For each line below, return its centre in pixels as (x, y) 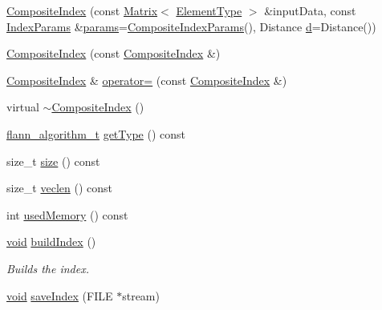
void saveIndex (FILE (60, 295)
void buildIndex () (51, 242)
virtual (23, 107)
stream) (141, 295)
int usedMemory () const (67, 214)
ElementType (209, 10)
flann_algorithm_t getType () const (96, 133)
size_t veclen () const (59, 188)
